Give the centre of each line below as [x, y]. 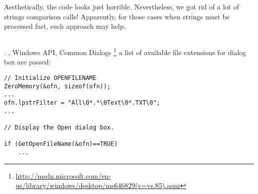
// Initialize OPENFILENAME [50, 78]
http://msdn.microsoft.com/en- [63, 175]
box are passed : [27, 62]
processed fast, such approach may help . [65, 26]
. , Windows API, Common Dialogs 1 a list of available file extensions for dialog [125, 51]
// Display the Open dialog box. [59, 127]
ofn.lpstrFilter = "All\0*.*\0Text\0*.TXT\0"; [82, 102]
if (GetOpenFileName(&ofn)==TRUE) [61, 144]
